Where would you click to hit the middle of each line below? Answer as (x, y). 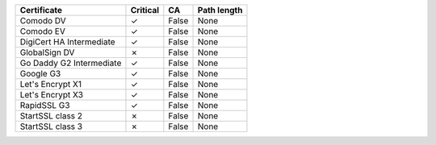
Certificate (41, 10)
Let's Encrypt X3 (52, 95)
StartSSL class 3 (51, 126)
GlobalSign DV (47, 52)
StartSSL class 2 (51, 116)
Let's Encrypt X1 (51, 84)
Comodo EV (43, 31)
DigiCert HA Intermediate (68, 42)
